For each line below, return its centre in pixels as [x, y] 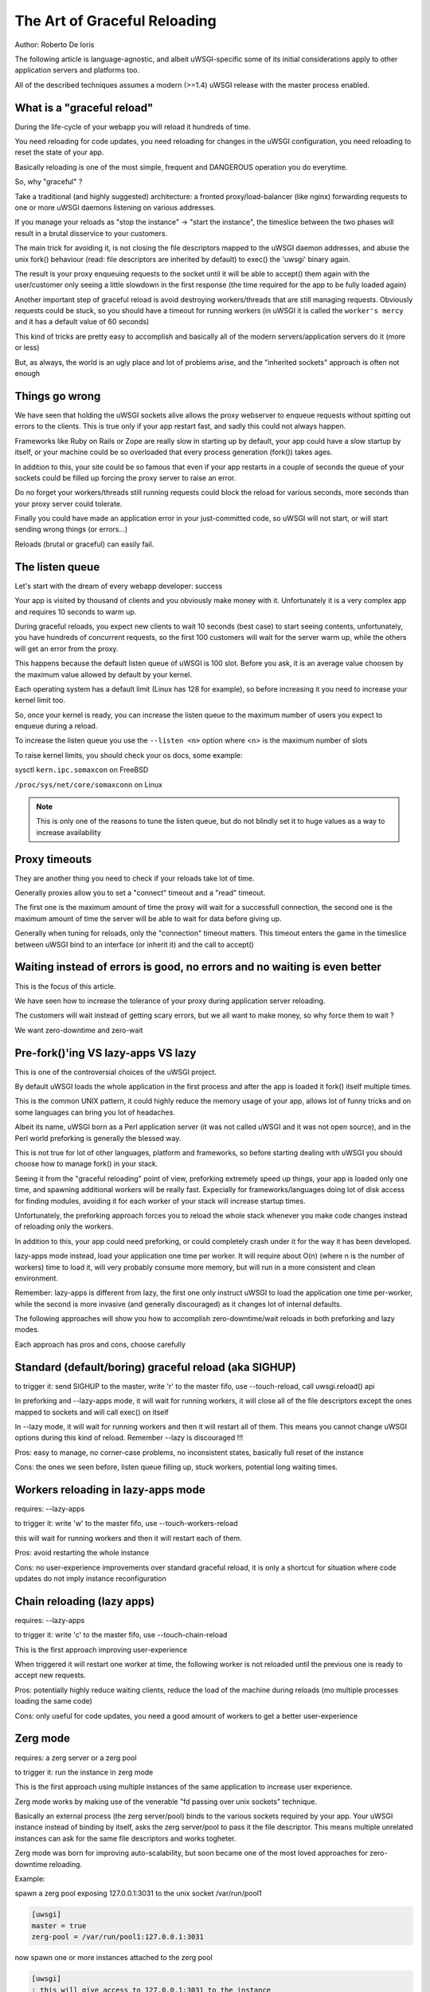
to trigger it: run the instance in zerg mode [84, 1772]
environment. [37, 1278]
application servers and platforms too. [77, 70]
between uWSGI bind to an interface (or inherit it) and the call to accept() [135, 944]
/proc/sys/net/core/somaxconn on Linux [89, 784]
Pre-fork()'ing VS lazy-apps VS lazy [106, 1053]
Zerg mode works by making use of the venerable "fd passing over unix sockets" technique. [166, 1802]
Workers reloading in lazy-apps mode [110, 1490]
